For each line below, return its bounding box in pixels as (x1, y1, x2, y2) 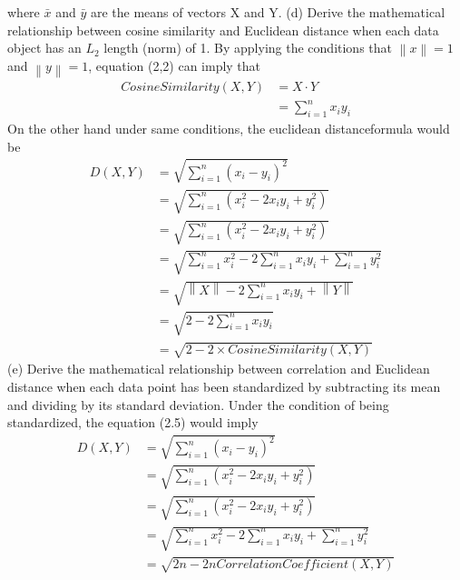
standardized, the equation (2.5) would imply (7, 413, 259, 432)
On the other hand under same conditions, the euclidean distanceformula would (7, 119, 450, 138)
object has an (7, 38, 82, 57)
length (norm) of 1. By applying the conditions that (103, 38, 393, 57)
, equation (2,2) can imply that (88, 56, 261, 75)
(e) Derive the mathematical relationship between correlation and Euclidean (7, 359, 430, 378)
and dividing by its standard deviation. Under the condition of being (7, 395, 389, 414)
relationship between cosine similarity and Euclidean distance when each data (7, 20, 439, 39)
